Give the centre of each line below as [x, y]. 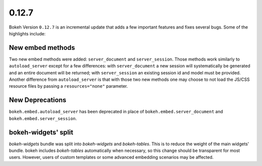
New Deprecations [38, 100]
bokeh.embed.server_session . [43, 118]
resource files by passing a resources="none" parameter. [68, 86]
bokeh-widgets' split [41, 132]
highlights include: [27, 33]
